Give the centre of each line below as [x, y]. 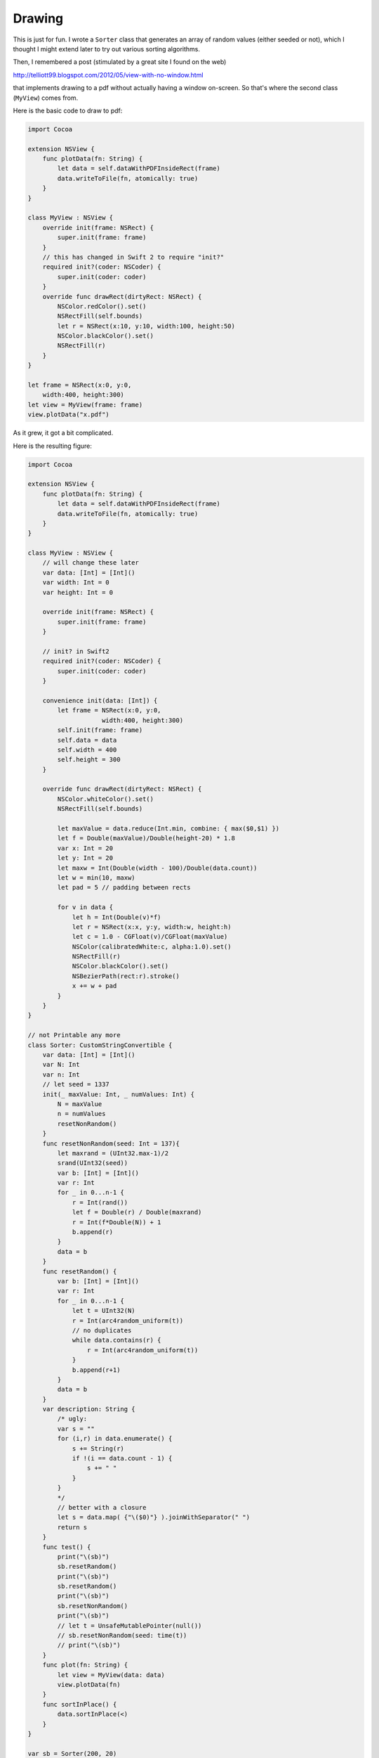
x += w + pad [94, 986]
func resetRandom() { [80, 1271]
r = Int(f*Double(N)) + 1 [117, 1222]
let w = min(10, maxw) [97, 878]
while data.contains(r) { [117, 1340]
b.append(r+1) [96, 1370]
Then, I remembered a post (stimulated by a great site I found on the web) [120, 62]
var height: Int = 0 [78, 592]
